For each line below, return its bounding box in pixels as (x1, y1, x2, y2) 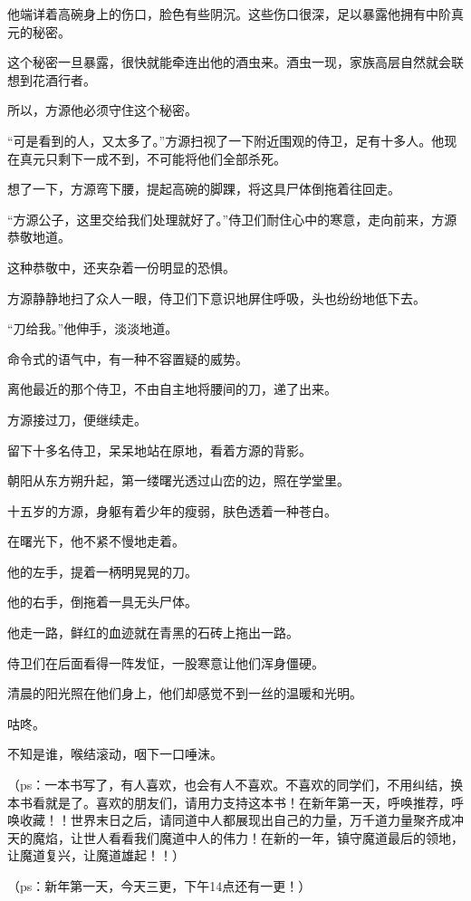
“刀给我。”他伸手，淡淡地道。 (7, 319, 178, 338)
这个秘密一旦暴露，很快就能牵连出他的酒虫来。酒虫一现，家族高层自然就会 (7, 53, 451, 72)
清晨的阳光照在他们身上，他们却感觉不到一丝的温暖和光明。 (7, 684, 362, 703)
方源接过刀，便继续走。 (7, 409, 147, 428)
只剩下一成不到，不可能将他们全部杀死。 (44, 149, 286, 168)
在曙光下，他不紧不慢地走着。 (7, 532, 185, 551)
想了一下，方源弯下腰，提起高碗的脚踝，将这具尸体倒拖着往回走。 (7, 179, 400, 198)
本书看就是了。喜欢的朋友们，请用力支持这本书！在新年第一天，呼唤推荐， (7, 792, 451, 811)
